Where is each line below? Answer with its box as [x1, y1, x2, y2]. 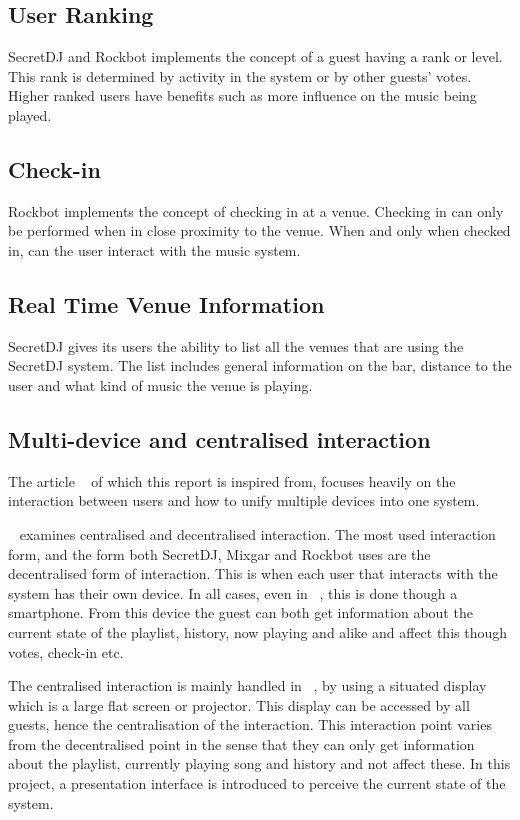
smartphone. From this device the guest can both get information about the [8, 602, 473, 623]
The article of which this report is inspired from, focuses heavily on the [8, 470, 456, 491]
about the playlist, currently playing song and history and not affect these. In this [8, 753, 511, 774]
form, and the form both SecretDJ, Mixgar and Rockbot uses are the [8, 543, 431, 564]
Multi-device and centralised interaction [8, 423, 431, 454]
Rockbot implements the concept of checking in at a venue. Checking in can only [8, 200, 504, 221]
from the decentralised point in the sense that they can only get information [8, 733, 475, 754]
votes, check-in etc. [8, 641, 124, 662]
